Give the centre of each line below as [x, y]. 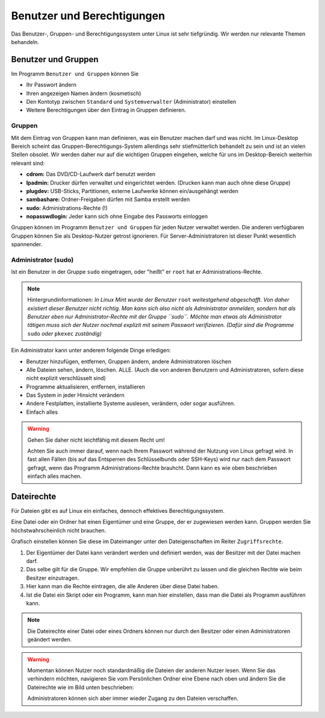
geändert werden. [50, 640]
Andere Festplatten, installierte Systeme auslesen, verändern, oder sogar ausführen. [131, 404]
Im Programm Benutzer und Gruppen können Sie [75, 74]
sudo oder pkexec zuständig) [65, 333]
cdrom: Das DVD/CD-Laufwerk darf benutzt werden [91, 174]
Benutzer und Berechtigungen [88, 16]
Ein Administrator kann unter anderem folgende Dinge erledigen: [91, 351]
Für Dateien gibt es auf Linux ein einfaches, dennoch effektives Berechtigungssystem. [118, 511]
